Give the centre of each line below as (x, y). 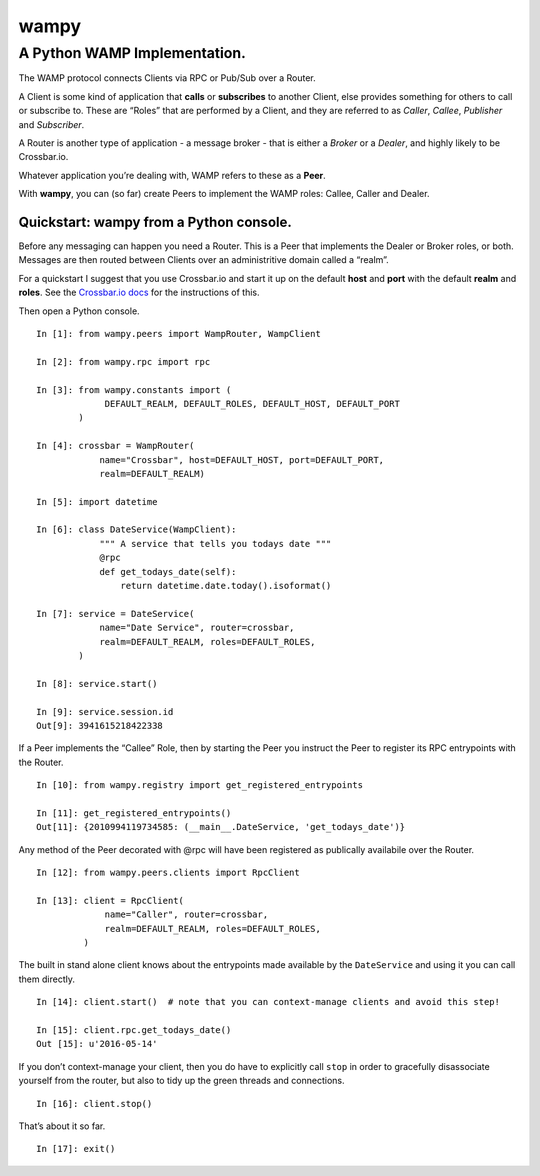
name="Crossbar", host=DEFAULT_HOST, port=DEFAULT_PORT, (242, 459)
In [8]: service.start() (97, 683)
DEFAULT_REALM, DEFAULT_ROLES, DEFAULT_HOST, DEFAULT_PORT (252, 403)
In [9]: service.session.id (105, 711)
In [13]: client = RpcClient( (110, 900)
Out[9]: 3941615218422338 (100, 725)
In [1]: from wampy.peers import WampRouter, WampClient (179, 333)
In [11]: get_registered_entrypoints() (134, 813)
